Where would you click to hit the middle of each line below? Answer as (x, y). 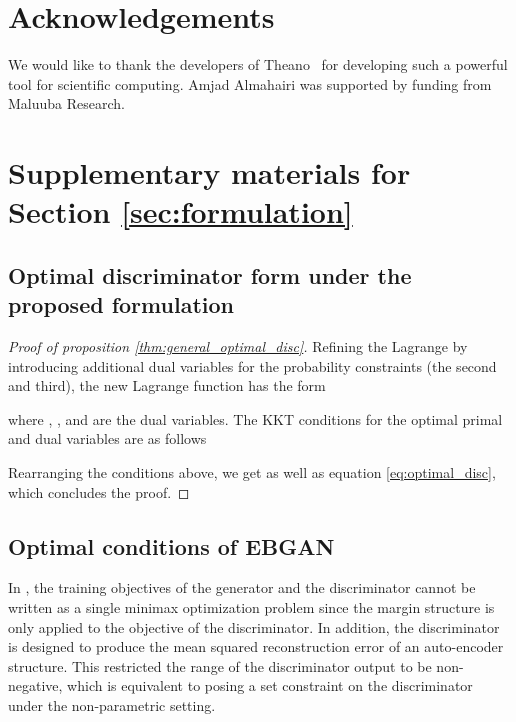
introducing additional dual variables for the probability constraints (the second (252, 365)
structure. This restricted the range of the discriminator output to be (220, 665)
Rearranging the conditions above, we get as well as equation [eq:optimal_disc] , (252, 472)
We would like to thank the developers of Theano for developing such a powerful (258, 64)
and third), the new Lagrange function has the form (167, 385)
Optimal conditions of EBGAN (171, 545)
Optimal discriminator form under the (210, 274)
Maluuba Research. (66, 103)
